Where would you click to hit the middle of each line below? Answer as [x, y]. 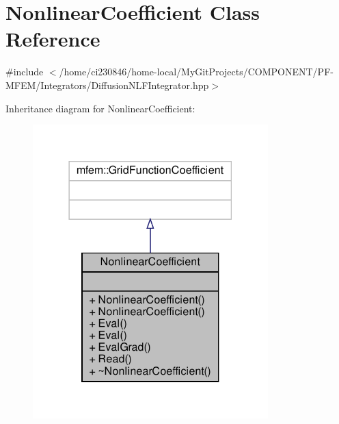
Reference [53, 39]
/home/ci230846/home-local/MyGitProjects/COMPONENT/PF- [196, 72]
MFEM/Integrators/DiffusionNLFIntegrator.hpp [107, 85]
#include [25, 72]
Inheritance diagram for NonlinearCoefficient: [100, 108]
